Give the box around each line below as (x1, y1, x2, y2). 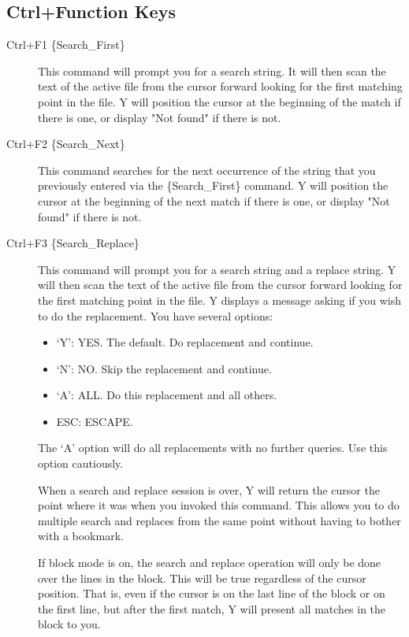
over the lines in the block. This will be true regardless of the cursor (38, 569, 366, 586)
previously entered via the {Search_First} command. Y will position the (38, 177, 389, 194)
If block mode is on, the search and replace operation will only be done (38, 554, 381, 571)
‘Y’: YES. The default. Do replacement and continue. (56, 334, 314, 350)
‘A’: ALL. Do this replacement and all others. (56, 387, 277, 403)
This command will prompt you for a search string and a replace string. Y (38, 261, 396, 277)
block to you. (38, 616, 101, 632)
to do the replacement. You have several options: (38, 307, 273, 324)
